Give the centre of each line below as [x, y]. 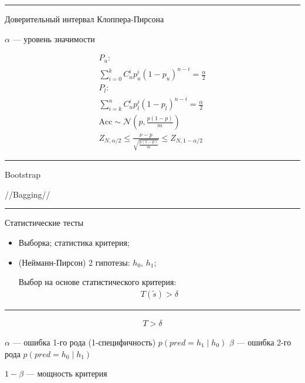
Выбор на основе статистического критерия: [97, 282]
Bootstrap [23, 174]
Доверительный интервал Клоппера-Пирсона [84, 19]
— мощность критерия [67, 373]
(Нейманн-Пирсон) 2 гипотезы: [74, 262]
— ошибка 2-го [264, 342]
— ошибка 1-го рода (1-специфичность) [84, 342]
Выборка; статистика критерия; [74, 243]
